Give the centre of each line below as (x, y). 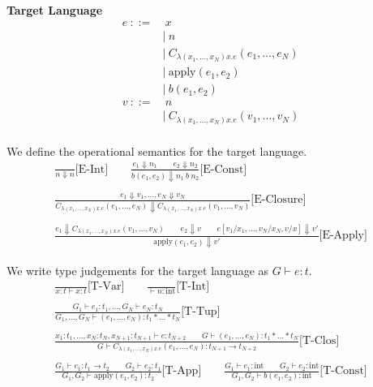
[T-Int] (193, 287)
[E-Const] (223, 169)
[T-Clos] (319, 341)
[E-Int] (92, 169)
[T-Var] (106, 287)
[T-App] (182, 371)
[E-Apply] (343, 236)
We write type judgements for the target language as (138, 270)
